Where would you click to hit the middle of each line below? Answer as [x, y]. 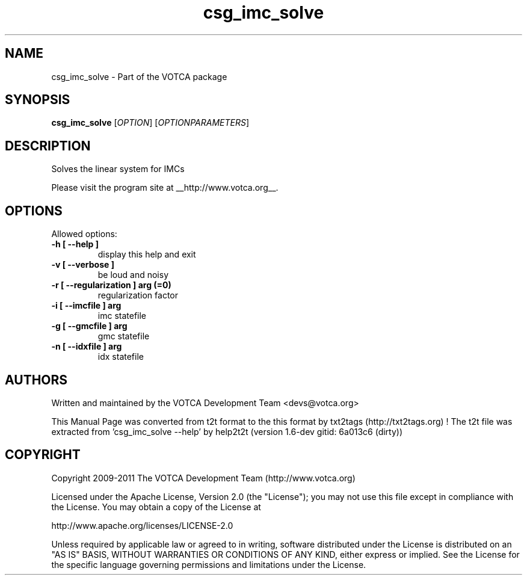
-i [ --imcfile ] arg [86, 306]
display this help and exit [147, 255]
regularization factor [138, 295]
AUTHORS [36, 380]
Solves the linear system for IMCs [118, 169]
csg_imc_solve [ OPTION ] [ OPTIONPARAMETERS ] [150, 123]
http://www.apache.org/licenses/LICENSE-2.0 [142, 525]
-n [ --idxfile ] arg [87, 347]
